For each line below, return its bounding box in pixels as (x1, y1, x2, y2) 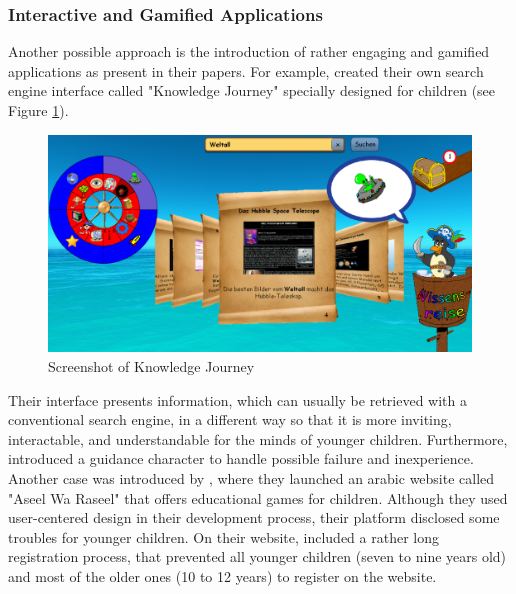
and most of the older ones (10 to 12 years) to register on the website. (8, 565, 437, 586)
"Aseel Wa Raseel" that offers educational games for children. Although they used (8, 487, 508, 508)
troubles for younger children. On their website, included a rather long (8, 526, 439, 547)
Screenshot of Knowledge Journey (48, 355, 255, 376)
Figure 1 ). (8, 100, 69, 120)
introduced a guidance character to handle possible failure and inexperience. (8, 448, 474, 469)
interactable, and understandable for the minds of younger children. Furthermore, (8, 428, 508, 449)
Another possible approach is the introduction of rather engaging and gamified (8, 41, 490, 62)
